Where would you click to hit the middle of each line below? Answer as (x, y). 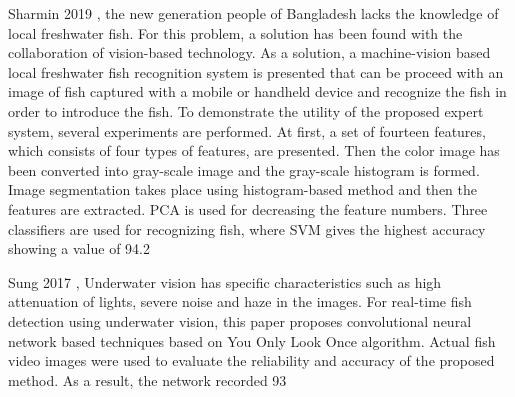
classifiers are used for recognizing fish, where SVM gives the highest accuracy (247, 228)
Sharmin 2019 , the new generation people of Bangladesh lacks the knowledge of (253, 13)
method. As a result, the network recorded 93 (147, 379)
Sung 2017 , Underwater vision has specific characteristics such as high (225, 281)
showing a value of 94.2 (79, 248)
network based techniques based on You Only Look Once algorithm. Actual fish (252, 340)
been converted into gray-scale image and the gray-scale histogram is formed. (244, 169)
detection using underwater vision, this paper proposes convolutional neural (240, 320)
